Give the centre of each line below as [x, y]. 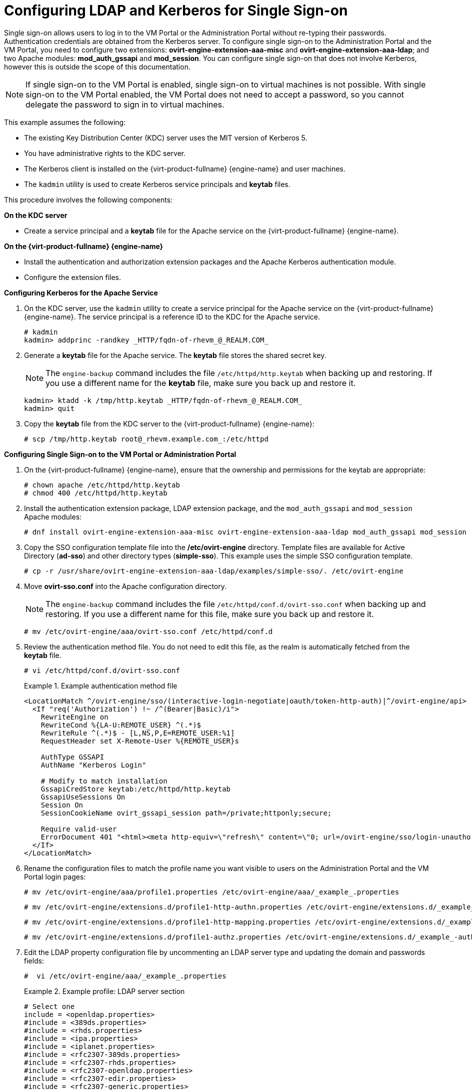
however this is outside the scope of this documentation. [97, 66]
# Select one [49, 1006]
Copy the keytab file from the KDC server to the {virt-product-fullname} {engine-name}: [169, 423]
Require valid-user [79, 829]
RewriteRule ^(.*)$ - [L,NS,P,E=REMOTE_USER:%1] [138, 733]
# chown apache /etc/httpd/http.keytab [102, 485]
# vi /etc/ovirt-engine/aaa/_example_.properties [125, 976]
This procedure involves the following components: [88, 199]
